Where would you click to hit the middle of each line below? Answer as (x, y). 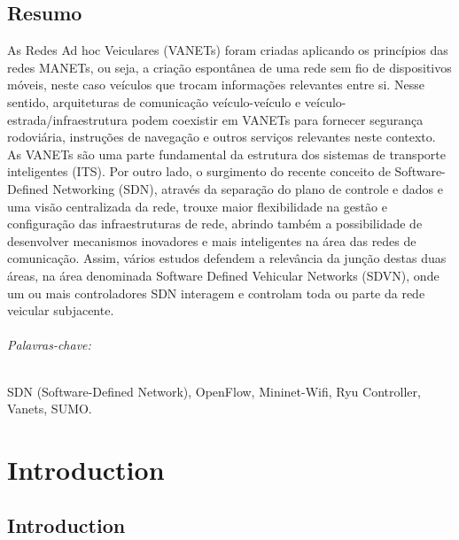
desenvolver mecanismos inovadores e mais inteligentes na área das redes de (212, 240)
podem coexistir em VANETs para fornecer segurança (277, 119)
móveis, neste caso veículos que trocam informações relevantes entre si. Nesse (216, 85)
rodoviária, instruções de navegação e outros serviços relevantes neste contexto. (222, 137)
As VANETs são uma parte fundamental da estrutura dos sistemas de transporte (226, 154)
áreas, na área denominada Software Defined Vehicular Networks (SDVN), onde (223, 275)
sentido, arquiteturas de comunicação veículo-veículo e (154, 101)
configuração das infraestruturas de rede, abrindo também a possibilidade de (215, 224)
